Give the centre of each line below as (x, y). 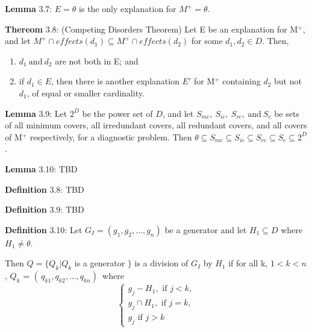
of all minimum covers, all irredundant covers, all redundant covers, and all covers (156, 125)
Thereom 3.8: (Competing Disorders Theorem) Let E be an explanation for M (151, 29)
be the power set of (117, 113)
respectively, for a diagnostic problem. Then (111, 136)
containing (242, 81)
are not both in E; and (97, 61)
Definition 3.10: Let (44, 229)
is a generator (100, 263)
